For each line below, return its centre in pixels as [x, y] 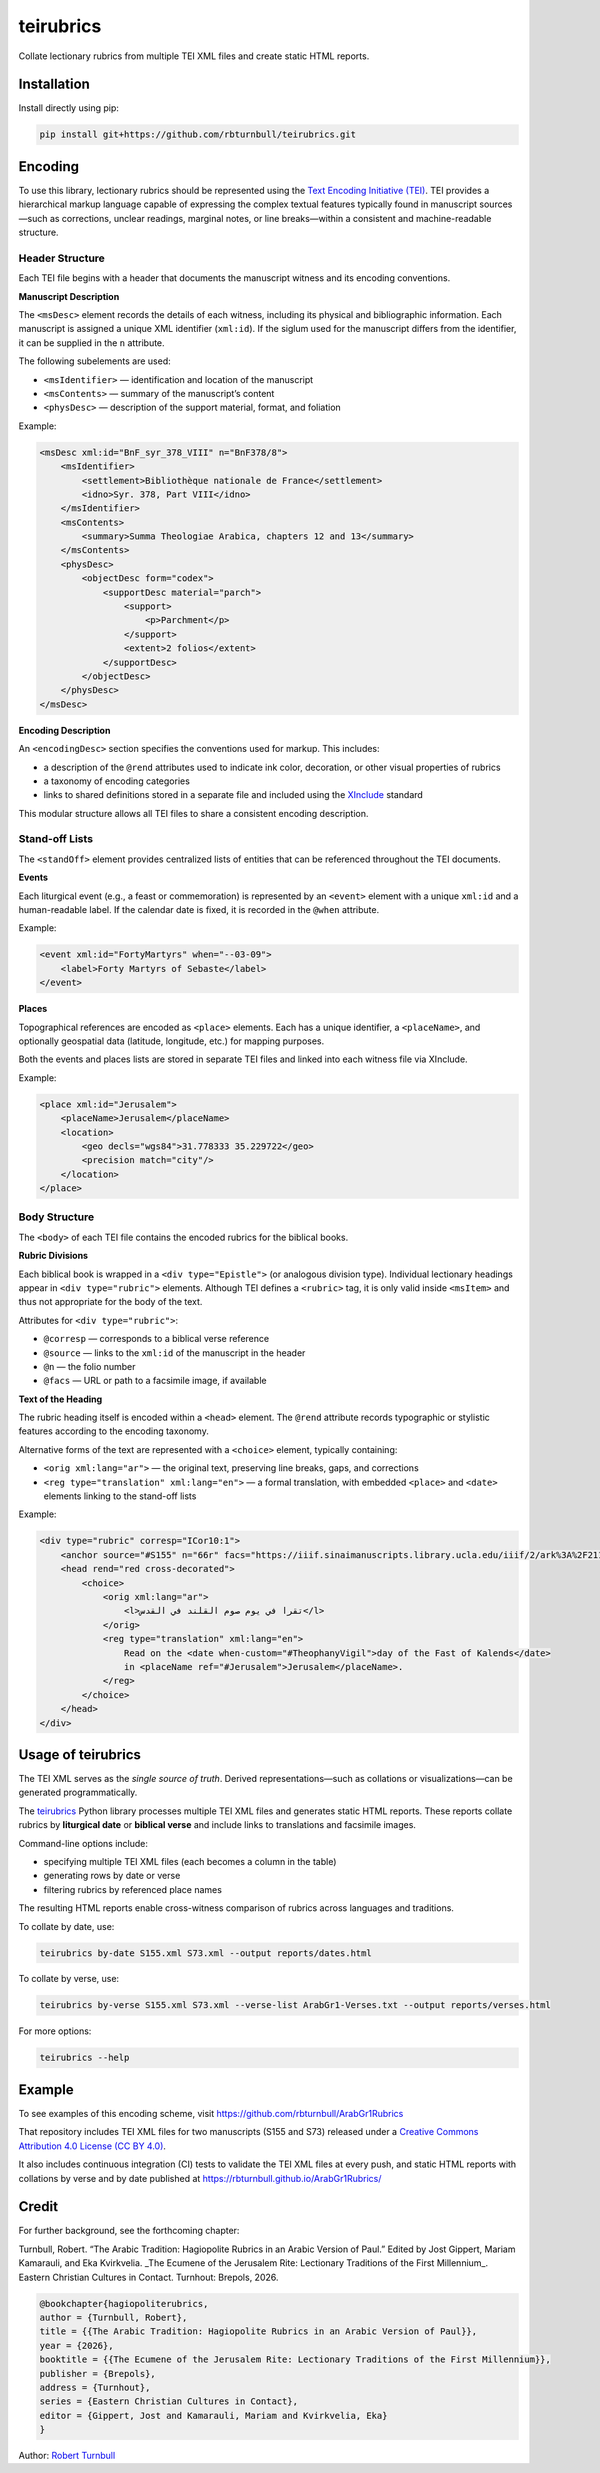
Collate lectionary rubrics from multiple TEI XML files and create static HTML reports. [194, 56]
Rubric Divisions [53, 1256]
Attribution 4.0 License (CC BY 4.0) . [92, 2146]
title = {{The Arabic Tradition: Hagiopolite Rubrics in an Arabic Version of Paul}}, [258, 2331]
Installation [54, 84]
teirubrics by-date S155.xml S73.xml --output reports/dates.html [205, 1953]
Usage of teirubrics [80, 1754]
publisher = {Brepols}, [98, 2373]
